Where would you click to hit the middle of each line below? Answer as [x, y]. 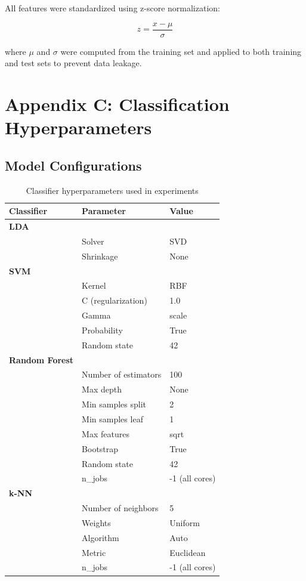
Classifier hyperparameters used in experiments [112, 190]
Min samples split [114, 404]
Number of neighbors [120, 508]
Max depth [102, 389]
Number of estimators [122, 374]
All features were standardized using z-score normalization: [112, 8]
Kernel [94, 285]
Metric [94, 552]
